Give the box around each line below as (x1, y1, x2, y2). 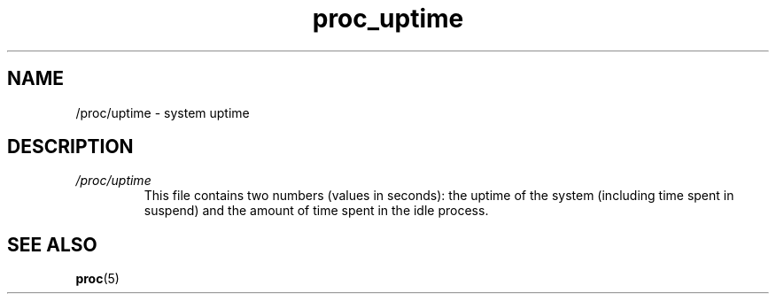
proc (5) (75, 271, 120, 287)
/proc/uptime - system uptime (75, 104, 250, 120)
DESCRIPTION (7, 135, 134, 158)
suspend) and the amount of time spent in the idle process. (144, 203, 489, 219)
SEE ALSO (7, 233, 97, 256)
